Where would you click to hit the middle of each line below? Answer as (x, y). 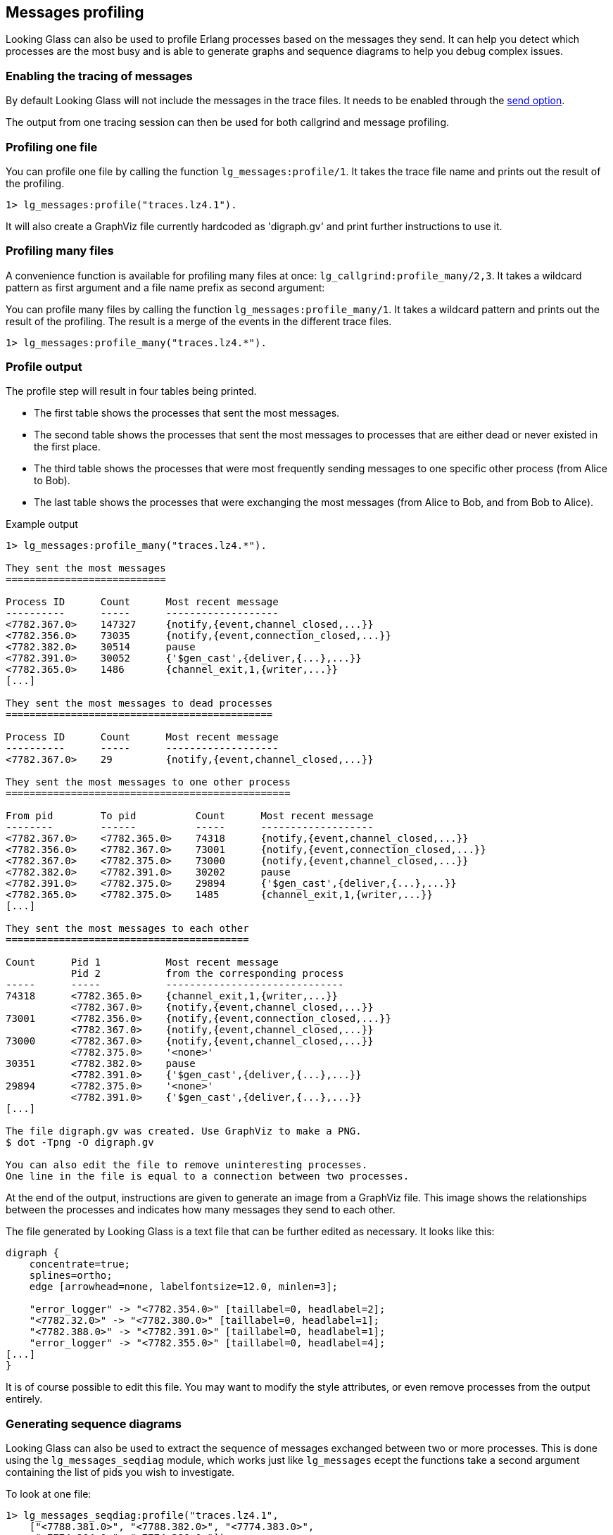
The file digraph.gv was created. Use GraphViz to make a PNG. (184, 1131)
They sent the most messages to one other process (148, 782)
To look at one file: (49, 1494)
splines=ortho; (71, 1276)
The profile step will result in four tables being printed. (131, 391)
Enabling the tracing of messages (99, 76)
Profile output (44, 367)
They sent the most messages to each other (127, 929)
